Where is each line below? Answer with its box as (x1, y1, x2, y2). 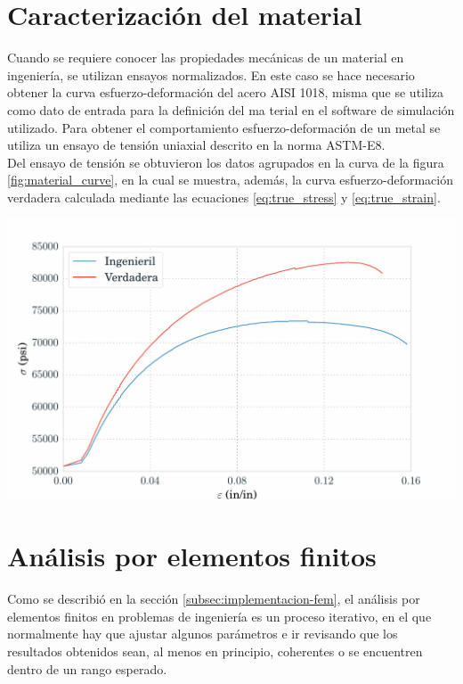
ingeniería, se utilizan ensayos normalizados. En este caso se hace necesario (7, 65, 415, 84)
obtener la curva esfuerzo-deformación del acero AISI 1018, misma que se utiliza (7, 83, 443, 102)
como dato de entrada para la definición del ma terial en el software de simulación (7, 100, 455, 119)
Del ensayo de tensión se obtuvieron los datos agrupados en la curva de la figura (7, 152, 444, 171)
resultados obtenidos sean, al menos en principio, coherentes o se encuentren (7, 641, 423, 660)
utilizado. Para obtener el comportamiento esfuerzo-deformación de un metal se (7, 118, 441, 136)
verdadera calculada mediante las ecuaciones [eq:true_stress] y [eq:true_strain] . (7, 187, 441, 206)
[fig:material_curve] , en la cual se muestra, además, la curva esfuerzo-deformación (7, 170, 454, 189)
